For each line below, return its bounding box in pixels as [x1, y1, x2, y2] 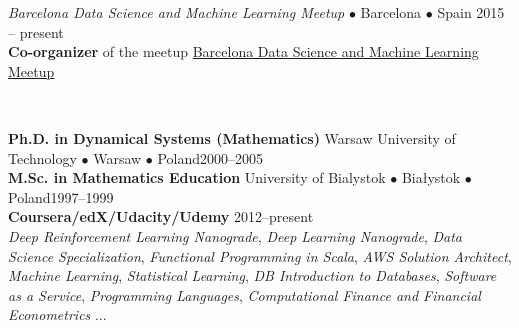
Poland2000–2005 [157, 147, 264, 168]
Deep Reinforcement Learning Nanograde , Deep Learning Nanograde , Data [8, 225, 462, 246]
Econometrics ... [8, 304, 107, 325]
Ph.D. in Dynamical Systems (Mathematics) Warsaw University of [8, 127, 456, 148]
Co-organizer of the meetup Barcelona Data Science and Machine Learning [8, 41, 479, 62]
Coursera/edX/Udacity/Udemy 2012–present [8, 206, 314, 227]
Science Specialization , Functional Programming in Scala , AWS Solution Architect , [8, 245, 512, 266]
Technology [8, 147, 77, 168]
